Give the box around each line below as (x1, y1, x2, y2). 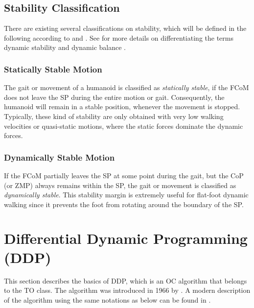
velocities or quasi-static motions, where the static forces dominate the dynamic (4, 120, 243, 131)
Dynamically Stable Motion (4, 151, 115, 163)
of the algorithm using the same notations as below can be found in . (4, 294, 211, 305)
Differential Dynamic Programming (4, 228, 248, 248)
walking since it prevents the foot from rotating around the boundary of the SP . (4, 199, 244, 209)
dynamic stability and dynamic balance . (4, 42, 126, 52)
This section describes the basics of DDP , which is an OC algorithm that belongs (4, 275, 247, 285)
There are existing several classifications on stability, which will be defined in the (4, 23, 247, 33)
